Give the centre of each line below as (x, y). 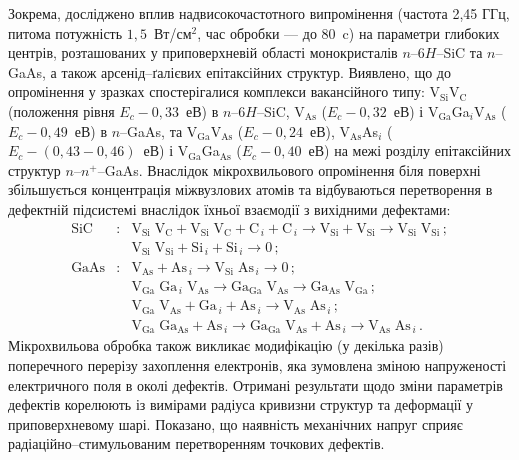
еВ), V (330, 130)
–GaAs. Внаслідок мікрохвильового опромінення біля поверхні (289, 169)
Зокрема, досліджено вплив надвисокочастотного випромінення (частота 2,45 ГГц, (259, 13)
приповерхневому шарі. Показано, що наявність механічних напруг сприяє (235, 423)
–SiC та (459, 52)
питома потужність (65, 32)
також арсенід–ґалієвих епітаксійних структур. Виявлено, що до (256, 71)
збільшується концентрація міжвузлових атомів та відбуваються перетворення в (250, 189)
